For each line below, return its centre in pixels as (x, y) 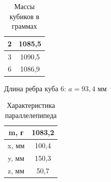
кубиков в (24, 16)
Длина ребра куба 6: (35, 88)
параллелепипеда (31, 115)
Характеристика (31, 105)
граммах (24, 26)
